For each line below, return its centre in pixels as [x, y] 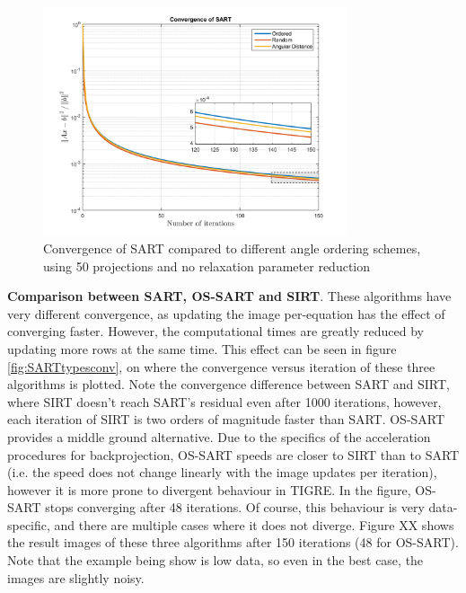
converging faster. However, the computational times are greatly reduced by [215, 331]
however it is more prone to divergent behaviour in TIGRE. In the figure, [209, 489]
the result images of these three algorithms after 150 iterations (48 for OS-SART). [233, 542]
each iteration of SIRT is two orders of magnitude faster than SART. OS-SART [226, 419]
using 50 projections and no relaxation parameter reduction [207, 266]
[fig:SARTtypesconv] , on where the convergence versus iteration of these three [221, 366]
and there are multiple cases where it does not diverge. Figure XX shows [254, 524]
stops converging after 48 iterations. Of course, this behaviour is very [235, 507]
